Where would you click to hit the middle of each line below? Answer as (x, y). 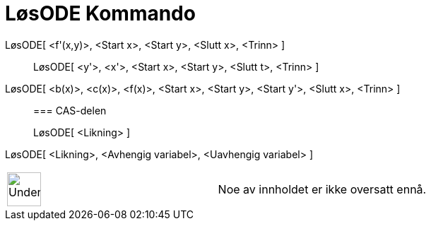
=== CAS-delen (70, 110)
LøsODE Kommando (100, 13)
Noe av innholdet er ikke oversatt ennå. (322, 189)
